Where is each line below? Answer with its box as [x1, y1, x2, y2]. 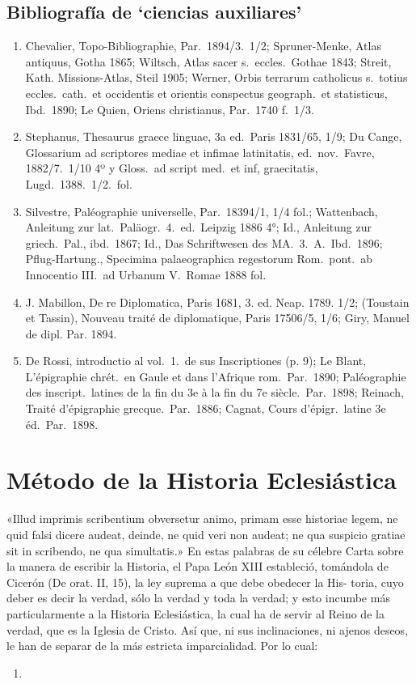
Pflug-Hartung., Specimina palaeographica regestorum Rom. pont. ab [25, 250, 373, 267]
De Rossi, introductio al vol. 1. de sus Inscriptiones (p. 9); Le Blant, [25, 352, 367, 369]
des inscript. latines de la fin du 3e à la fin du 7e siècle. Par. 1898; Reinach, [25, 384, 405, 401]
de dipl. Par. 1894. [25, 325, 117, 342]
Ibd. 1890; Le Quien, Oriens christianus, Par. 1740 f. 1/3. [25, 100, 314, 117]
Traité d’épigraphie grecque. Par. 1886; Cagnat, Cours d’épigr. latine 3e [25, 400, 386, 417]
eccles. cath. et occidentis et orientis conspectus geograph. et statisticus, [25, 84, 388, 101]
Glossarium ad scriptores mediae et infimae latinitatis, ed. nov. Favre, [25, 143, 375, 160]
